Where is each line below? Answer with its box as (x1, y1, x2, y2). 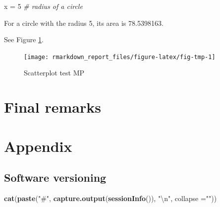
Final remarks (4, 97, 101, 117)
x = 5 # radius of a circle (4, 1, 83, 11)
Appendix (4, 136, 72, 156)
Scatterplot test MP (24, 68, 85, 78)
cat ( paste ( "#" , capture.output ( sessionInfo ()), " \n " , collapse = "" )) (4, 193, 217, 203)
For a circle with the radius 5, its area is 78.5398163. (4, 17, 164, 28)
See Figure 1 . (4, 34, 44, 45)
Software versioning (4, 170, 107, 185)
